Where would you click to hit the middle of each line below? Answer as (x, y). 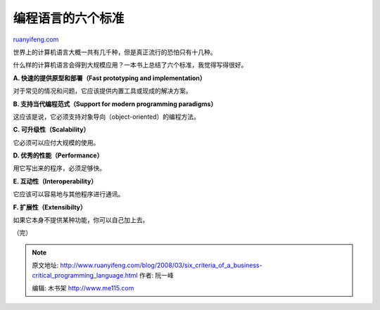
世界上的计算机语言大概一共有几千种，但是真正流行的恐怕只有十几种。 (115, 52)
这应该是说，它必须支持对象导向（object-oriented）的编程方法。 (107, 117)
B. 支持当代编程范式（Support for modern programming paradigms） (115, 104)
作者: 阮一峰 (156, 275)
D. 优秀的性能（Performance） (58, 155)
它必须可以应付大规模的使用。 (56, 142)
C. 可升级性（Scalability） (51, 129)
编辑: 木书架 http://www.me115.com (83, 288)
